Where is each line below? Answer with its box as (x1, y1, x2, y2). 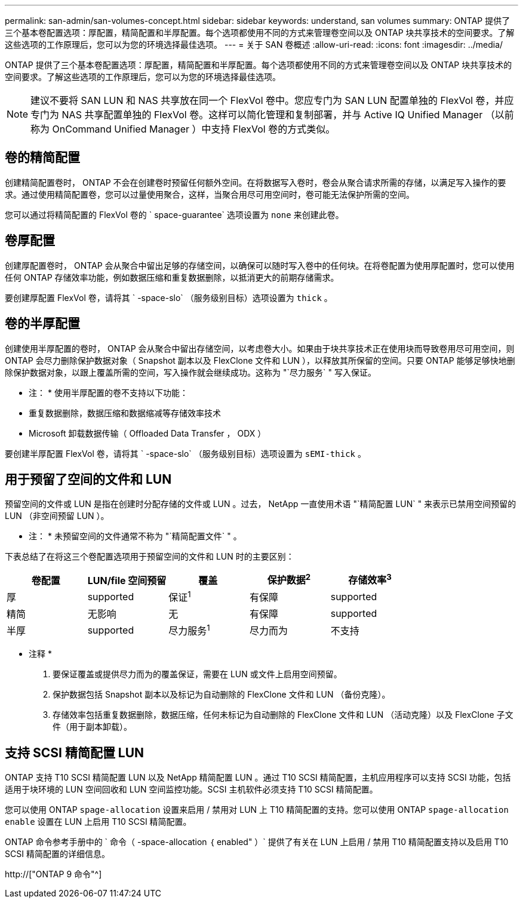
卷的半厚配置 (5, 316, 80, 331)
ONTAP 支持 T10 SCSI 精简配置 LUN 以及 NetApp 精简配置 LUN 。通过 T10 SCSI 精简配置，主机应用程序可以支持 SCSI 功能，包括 (5, 772, 511, 783)
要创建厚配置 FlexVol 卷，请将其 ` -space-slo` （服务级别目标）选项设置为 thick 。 (5, 292, 333, 303)
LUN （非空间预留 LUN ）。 (5, 511, 109, 521)
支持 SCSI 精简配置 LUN (5, 745, 144, 760)
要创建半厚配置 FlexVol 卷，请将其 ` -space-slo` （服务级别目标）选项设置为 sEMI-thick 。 (5, 448, 366, 459)
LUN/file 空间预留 (87, 574, 167, 586)
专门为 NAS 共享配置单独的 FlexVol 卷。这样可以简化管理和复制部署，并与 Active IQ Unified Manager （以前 (30, 109, 514, 121)
